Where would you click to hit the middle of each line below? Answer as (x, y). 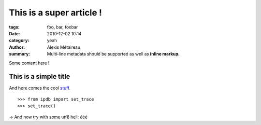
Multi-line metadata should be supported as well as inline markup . (113, 54)
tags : (14, 27)
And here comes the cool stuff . (40, 88)
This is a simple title (39, 76)
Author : (17, 47)
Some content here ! (29, 63)
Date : (14, 33)
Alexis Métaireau (64, 47)
